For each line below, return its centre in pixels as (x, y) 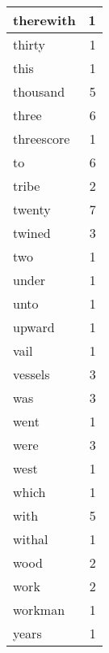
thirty (29, 44)
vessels (31, 374)
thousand (39, 91)
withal (31, 539)
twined (32, 233)
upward (34, 327)
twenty (32, 209)
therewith (44, 20)
